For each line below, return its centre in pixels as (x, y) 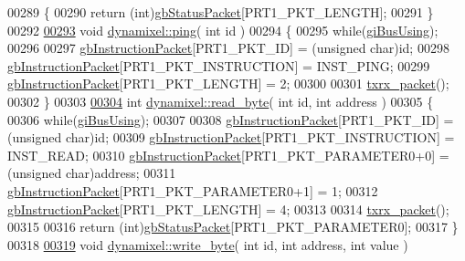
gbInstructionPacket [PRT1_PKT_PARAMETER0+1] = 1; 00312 (193, 190)
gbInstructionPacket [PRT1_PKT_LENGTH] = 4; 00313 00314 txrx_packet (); (228, 209)
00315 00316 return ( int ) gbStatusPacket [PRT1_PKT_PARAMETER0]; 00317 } (233, 227)
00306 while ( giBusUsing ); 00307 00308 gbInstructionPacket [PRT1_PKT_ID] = (231, 119)
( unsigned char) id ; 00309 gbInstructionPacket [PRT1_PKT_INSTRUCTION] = (231, 137)
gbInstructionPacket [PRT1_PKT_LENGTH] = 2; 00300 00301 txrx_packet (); (228, 84)
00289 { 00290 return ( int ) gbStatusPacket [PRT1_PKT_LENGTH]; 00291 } (221, 12)
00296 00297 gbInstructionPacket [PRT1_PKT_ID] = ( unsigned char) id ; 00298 (228, 48)
